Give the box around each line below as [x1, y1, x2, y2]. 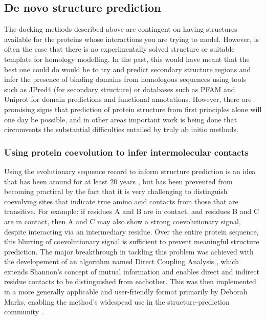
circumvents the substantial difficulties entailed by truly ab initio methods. [4, 124, 238, 135]
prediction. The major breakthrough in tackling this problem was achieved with [4, 246, 254, 257]
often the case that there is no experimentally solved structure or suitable [4, 44, 235, 54]
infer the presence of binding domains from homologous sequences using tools [4, 74, 247, 84]
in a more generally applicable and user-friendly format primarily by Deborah [4, 286, 248, 297]
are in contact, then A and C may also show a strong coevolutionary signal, [4, 216, 241, 226]
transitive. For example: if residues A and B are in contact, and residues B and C [4, 206, 259, 217]
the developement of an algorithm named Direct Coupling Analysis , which [4, 256, 239, 267]
